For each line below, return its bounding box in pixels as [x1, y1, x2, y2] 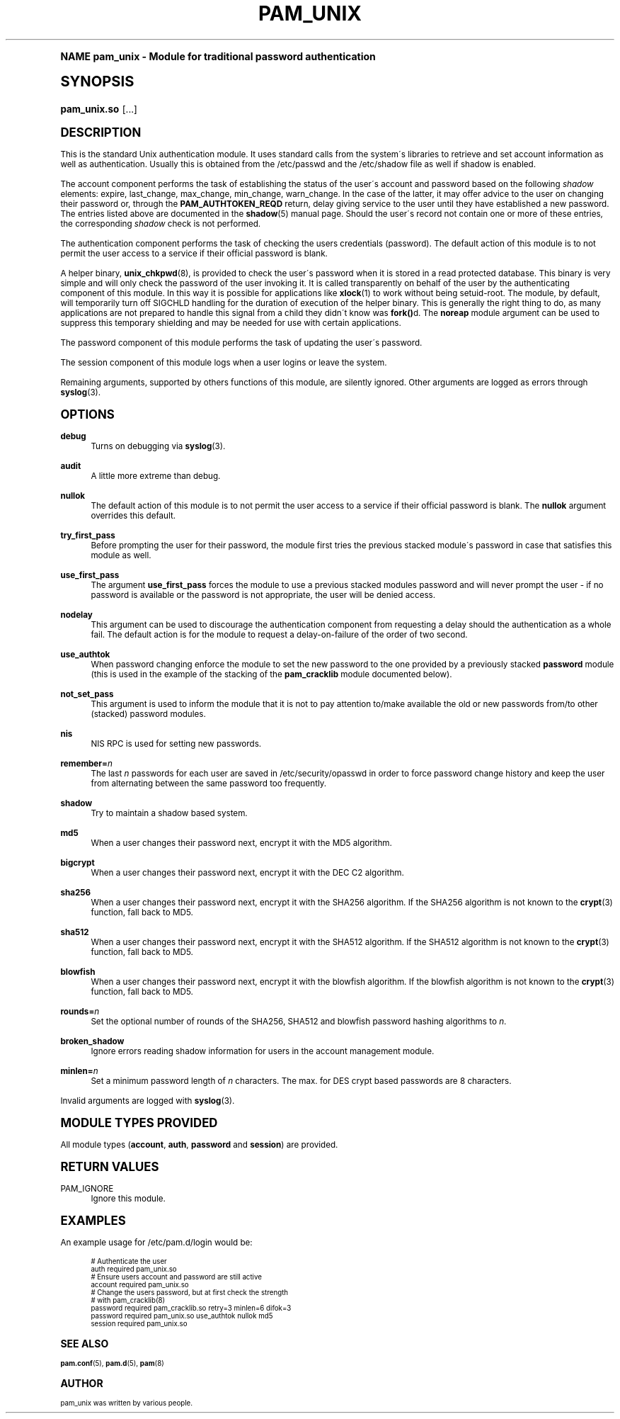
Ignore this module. [91, 1193, 166, 1204]
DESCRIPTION [60, 125, 142, 140]
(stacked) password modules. [91, 708, 206, 719]
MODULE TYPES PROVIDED [60, 1115, 218, 1130]
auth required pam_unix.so [91, 1265, 177, 1273]
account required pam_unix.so [91, 1280, 189, 1289]
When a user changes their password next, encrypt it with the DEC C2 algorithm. [91, 867, 404, 878]
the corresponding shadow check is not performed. [60, 218, 261, 229]
